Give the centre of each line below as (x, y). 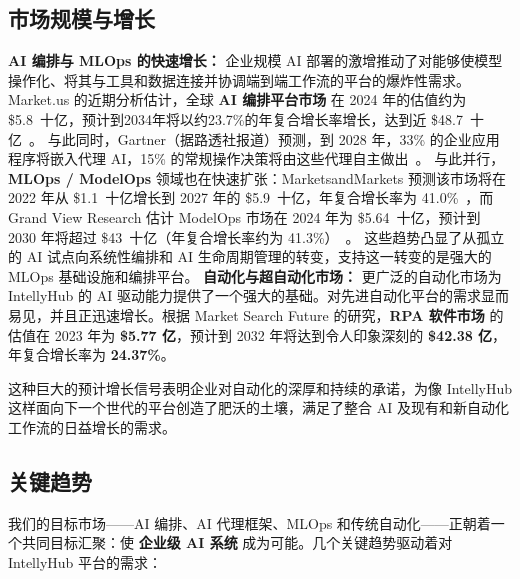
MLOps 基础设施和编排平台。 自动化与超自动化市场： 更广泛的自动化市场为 (255, 275)
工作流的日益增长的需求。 (92, 426)
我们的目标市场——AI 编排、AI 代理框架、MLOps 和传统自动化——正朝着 (249, 522)
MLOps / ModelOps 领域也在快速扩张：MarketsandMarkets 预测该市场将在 (257, 177)
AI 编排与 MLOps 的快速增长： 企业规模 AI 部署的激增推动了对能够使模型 (255, 60)
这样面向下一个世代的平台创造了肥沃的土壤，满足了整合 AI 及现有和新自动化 (258, 407)
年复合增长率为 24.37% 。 (91, 354)
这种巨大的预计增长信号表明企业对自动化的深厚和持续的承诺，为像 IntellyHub (260, 387)
